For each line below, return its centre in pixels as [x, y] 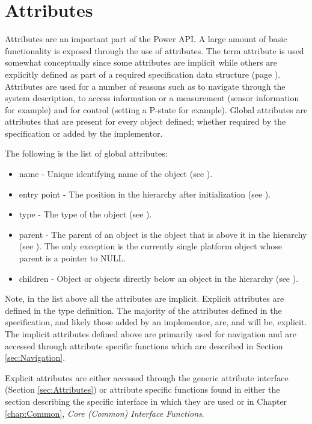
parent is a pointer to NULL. [72, 258]
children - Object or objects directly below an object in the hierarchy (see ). [159, 278]
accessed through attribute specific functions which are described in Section [144, 345]
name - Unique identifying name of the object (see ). [116, 174]
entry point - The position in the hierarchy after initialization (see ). [145, 194]
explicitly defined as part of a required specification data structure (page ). [143, 74]
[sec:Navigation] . [35, 357]
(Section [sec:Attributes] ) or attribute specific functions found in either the [142, 389]
